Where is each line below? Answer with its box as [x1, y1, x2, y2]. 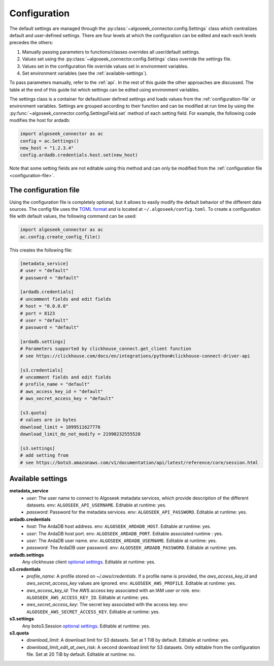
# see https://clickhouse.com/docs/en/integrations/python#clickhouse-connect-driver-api [20, 353, 251, 359]
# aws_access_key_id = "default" [20, 389, 104, 394]
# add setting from [20, 453, 68, 458]
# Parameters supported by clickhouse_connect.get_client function [20, 346, 192, 352]
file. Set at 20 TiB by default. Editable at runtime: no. [26, 651, 136, 657]
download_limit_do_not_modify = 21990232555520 [20, 431, 141, 437]
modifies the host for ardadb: [9, 117, 71, 123]
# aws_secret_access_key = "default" [20, 396, 114, 401]
